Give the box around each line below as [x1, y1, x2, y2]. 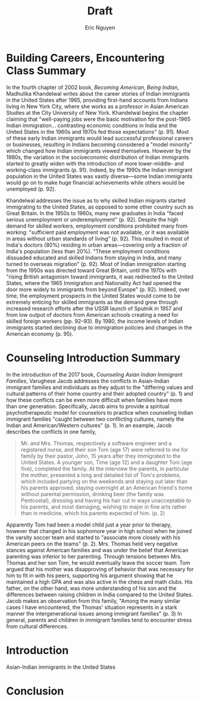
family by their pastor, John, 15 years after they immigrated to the [20, 452, 181, 460]
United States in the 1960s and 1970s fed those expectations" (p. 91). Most [6, 128, 189, 135]
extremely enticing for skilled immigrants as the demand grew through [6, 298, 179, 305]
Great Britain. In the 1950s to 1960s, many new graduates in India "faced [6, 209, 183, 216]
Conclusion [6, 684, 64, 697]
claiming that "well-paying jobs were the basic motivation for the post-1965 [6, 115, 190, 123]
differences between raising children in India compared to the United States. [6, 590, 193, 598]
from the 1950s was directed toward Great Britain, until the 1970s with [6, 267, 177, 274]
